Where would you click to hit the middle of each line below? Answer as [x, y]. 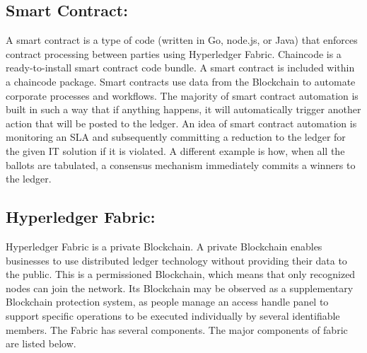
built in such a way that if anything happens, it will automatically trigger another [183, 109]
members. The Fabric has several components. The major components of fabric [177, 329]
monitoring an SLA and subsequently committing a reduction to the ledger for [176, 137]
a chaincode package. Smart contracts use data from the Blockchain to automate [181, 81]
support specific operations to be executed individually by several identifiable [173, 315]
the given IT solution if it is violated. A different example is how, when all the [175, 150]
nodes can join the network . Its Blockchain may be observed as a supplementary [180, 288]
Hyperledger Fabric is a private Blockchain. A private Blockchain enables [164, 246]
